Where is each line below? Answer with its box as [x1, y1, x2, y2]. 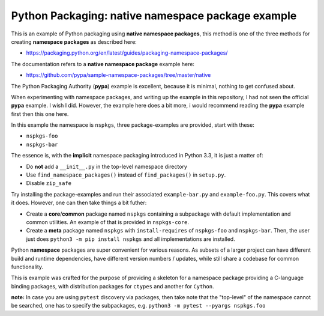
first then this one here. [11, 110, 69, 117]
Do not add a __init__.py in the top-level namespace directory [26, 163, 187, 170]
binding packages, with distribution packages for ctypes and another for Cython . [11, 282, 214, 290]
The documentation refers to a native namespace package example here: [11, 60, 195, 67]
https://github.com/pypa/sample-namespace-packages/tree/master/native [26, 71, 211, 79]
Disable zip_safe [26, 180, 72, 187]
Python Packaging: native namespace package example [11, 9, 297, 22]
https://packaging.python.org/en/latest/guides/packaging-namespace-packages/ [26, 49, 228, 56]
